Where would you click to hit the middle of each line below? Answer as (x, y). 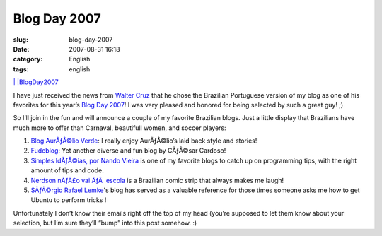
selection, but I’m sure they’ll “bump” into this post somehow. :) (105, 223)
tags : (21, 69)
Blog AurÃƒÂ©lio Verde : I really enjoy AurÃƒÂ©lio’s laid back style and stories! (144, 141)
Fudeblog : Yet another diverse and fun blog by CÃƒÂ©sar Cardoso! (128, 151)
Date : (21, 49)
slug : (21, 40)
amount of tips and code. (67, 170)
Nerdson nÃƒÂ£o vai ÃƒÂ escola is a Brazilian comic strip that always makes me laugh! (157, 180)
